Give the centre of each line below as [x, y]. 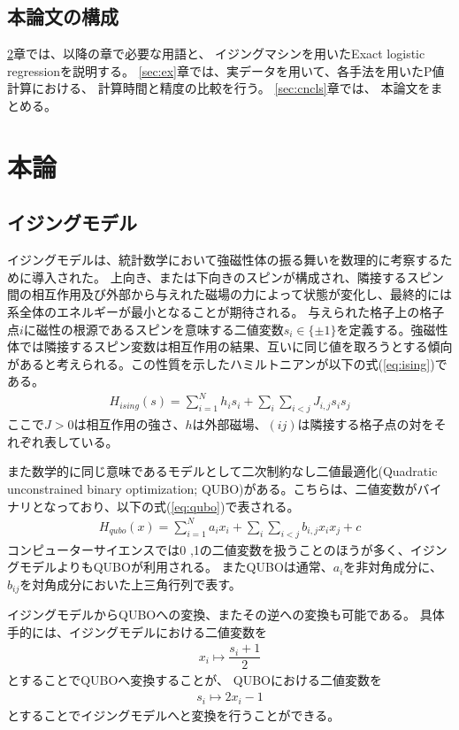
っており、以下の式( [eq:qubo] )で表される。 [178, 506]
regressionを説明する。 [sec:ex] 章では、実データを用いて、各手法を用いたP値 [226, 70]
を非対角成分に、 [393, 567]
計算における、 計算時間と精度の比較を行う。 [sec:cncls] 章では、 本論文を [219, 88]
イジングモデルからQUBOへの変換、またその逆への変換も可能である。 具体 [226, 615]
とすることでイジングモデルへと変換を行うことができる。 [174, 715]
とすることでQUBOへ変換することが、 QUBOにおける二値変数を [195, 680]
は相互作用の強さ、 [130, 424]
